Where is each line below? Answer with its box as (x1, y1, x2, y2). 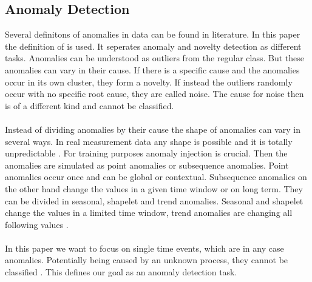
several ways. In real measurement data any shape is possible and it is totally (5, 135, 293, 147)
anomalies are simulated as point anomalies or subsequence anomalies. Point (5, 158, 289, 171)
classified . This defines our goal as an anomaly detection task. (5, 266, 237, 278)
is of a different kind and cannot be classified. (5, 99, 174, 112)
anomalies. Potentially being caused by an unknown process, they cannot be (5, 253, 288, 266)
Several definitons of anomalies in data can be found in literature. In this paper (5, 28, 300, 41)
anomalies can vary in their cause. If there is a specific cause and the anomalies (5, 63, 300, 76)
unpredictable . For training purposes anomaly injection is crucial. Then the (5, 147, 288, 159)
